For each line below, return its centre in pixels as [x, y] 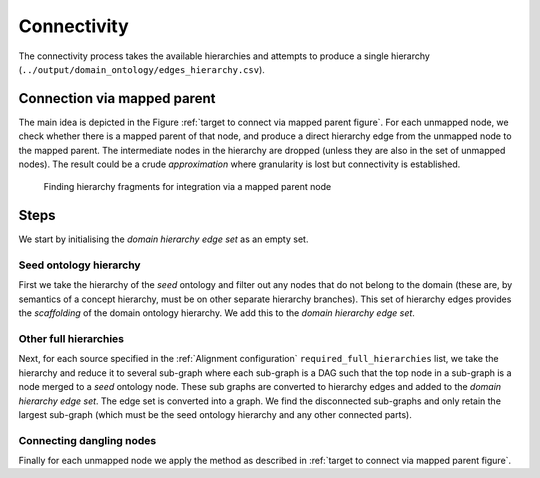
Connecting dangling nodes [87, 440]
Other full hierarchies [71, 338]
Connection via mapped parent [117, 98]
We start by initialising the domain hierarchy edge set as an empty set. [163, 239]
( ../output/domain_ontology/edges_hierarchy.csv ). [141, 69]
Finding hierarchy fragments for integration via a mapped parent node [187, 187]
